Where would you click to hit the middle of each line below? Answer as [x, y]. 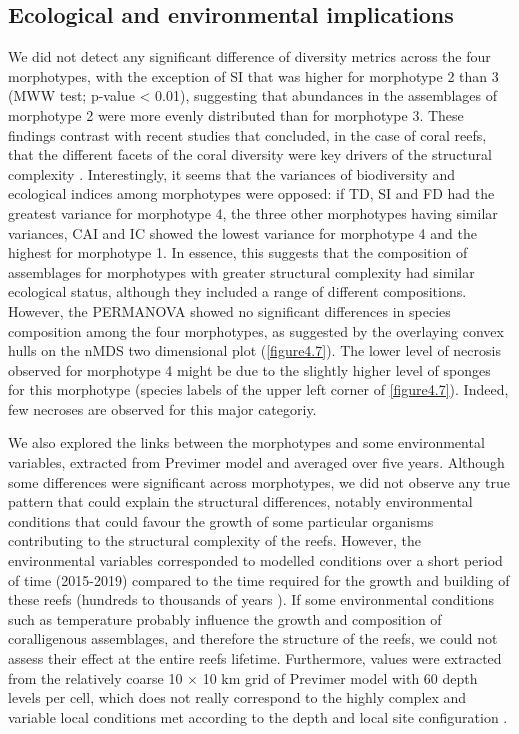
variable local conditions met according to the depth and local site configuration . [258, 716]
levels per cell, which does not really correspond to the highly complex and [237, 697]
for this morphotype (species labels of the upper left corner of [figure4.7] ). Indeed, [258, 389]
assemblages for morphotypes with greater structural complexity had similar [241, 271]
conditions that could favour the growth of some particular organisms [221, 520]
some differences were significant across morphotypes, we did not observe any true [259, 481]
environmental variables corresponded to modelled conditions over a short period [255, 560]
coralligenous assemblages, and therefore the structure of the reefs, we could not [253, 638]
